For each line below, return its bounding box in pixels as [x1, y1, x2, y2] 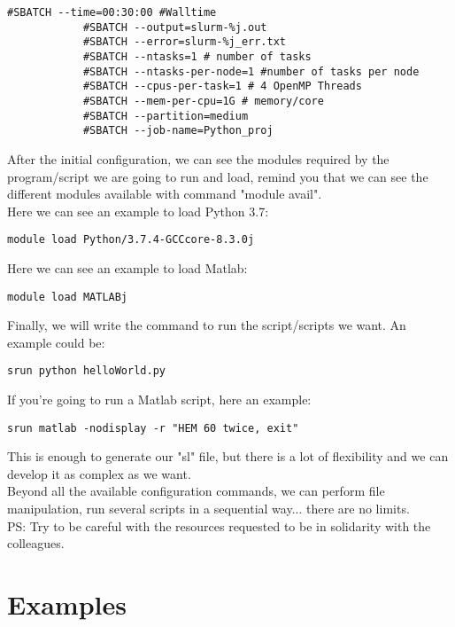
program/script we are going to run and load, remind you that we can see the [7, 167, 428, 185]
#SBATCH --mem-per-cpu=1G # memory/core [82, 94, 324, 107]
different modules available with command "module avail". [7, 184, 322, 203]
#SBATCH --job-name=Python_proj [82, 124, 274, 137]
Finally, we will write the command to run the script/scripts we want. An [7, 316, 406, 334]
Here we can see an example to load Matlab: [7, 258, 248, 277]
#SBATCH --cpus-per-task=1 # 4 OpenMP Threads [82, 80, 362, 93]
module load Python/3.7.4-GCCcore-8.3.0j [7, 233, 255, 247]
